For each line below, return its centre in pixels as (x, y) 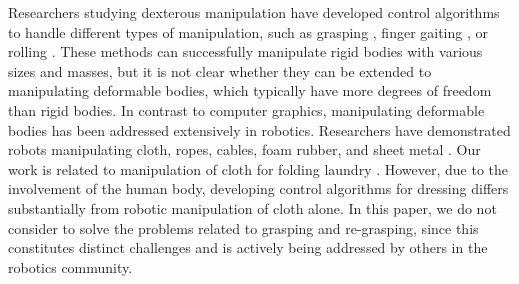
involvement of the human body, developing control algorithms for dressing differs (258, 188)
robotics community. (70, 266)
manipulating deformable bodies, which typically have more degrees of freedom (250, 90)
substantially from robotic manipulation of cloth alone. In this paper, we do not (252, 207)
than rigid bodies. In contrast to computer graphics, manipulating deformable (246, 109)
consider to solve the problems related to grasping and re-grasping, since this (243, 227)
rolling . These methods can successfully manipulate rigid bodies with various (245, 51)
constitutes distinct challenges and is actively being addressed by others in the (248, 247)
